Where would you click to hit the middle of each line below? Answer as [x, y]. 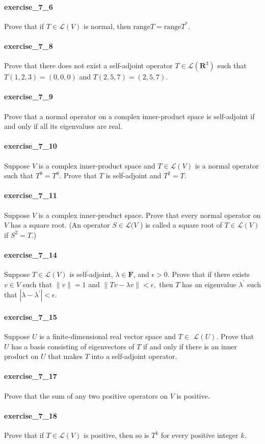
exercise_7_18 [31, 415]
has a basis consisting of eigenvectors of [73, 346]
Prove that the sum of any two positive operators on [86, 395]
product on [21, 356]
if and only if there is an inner [190, 346]
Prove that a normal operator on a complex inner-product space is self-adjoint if [129, 116]
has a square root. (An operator [60, 225]
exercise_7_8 [29, 46]
